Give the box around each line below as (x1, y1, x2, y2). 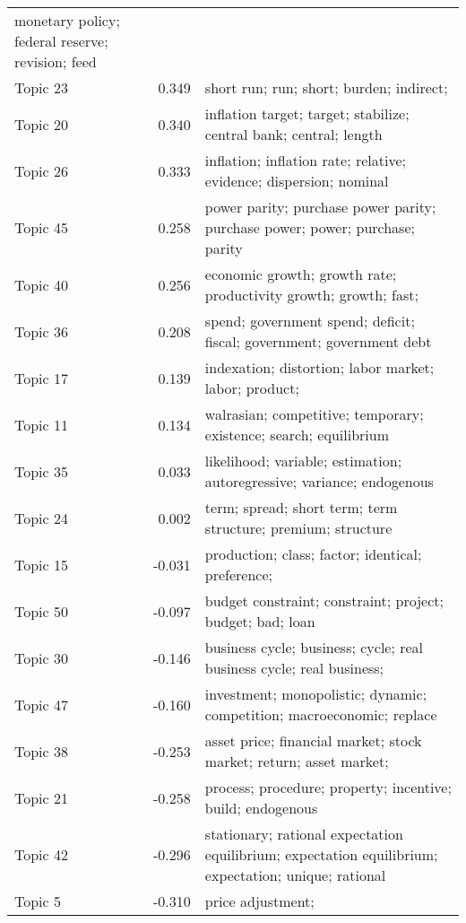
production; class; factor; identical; (204, 544, 422, 564)
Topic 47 (14, 693, 69, 715)
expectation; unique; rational (204, 865, 386, 885)
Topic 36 (14, 320, 69, 342)
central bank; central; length (204, 124, 383, 144)
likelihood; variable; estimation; (204, 450, 402, 471)
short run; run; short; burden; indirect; (204, 77, 448, 98)
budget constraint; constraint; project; (204, 590, 444, 611)
